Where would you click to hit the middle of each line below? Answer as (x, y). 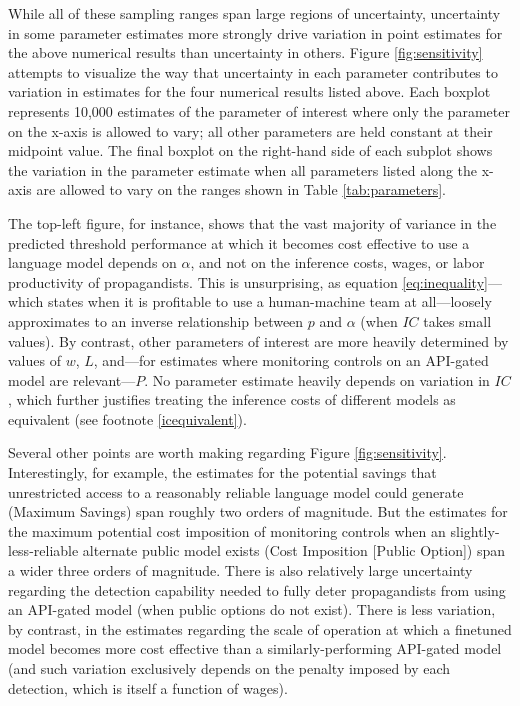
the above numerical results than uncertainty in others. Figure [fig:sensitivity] (245, 52)
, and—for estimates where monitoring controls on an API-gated (291, 360)
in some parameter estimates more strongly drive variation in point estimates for (255, 32)
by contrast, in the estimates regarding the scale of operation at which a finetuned (260, 628)
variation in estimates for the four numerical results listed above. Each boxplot (249, 91)
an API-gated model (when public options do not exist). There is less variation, (252, 609)
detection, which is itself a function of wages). (148, 687)
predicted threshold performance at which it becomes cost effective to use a (239, 242)
